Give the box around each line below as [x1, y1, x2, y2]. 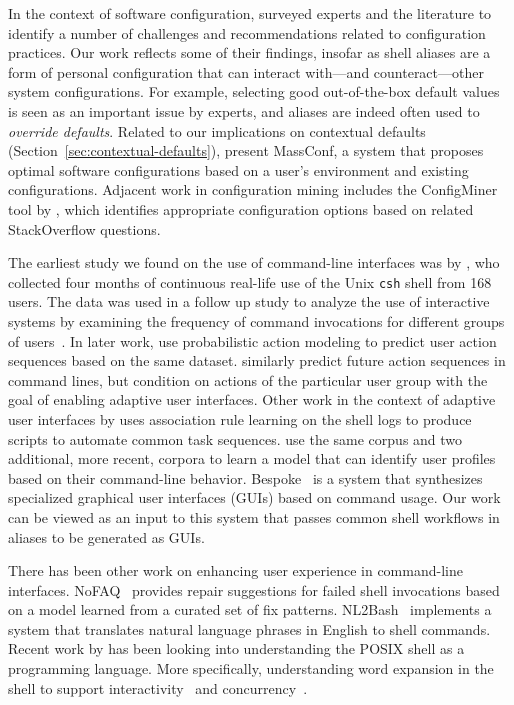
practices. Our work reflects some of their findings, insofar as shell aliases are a [8, 42, 491, 63]
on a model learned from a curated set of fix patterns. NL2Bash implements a [8, 599, 492, 620]
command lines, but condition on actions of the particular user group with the [8, 369, 488, 390]
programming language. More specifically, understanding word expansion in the [8, 658, 494, 679]
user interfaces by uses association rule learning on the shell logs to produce [8, 408, 472, 429]
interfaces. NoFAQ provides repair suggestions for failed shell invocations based [8, 579, 500, 600]
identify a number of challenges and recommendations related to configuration [8, 22, 486, 43]
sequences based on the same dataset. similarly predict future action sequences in [8, 350, 506, 371]
